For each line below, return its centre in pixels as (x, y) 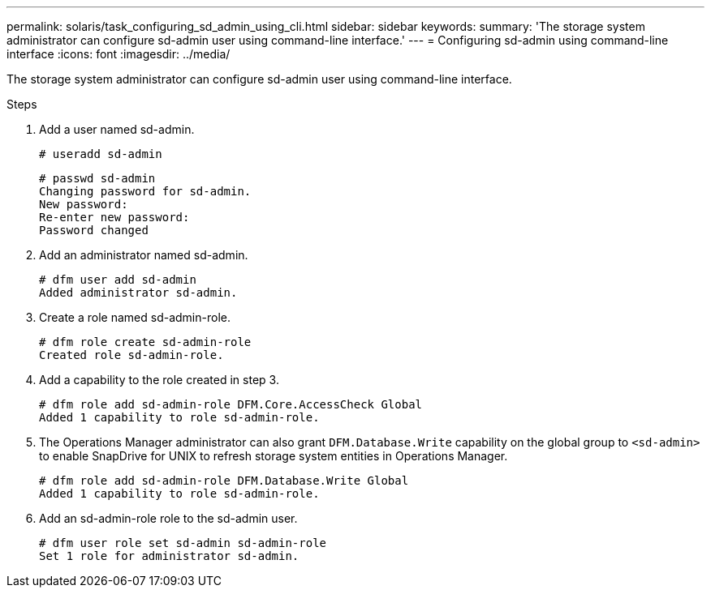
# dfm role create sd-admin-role (145, 342)
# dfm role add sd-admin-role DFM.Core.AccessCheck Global (231, 404)
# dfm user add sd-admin (118, 280)
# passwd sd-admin (97, 178)
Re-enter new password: (114, 217)
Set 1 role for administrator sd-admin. (169, 556)
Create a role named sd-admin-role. (135, 317)
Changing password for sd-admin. (145, 191)
